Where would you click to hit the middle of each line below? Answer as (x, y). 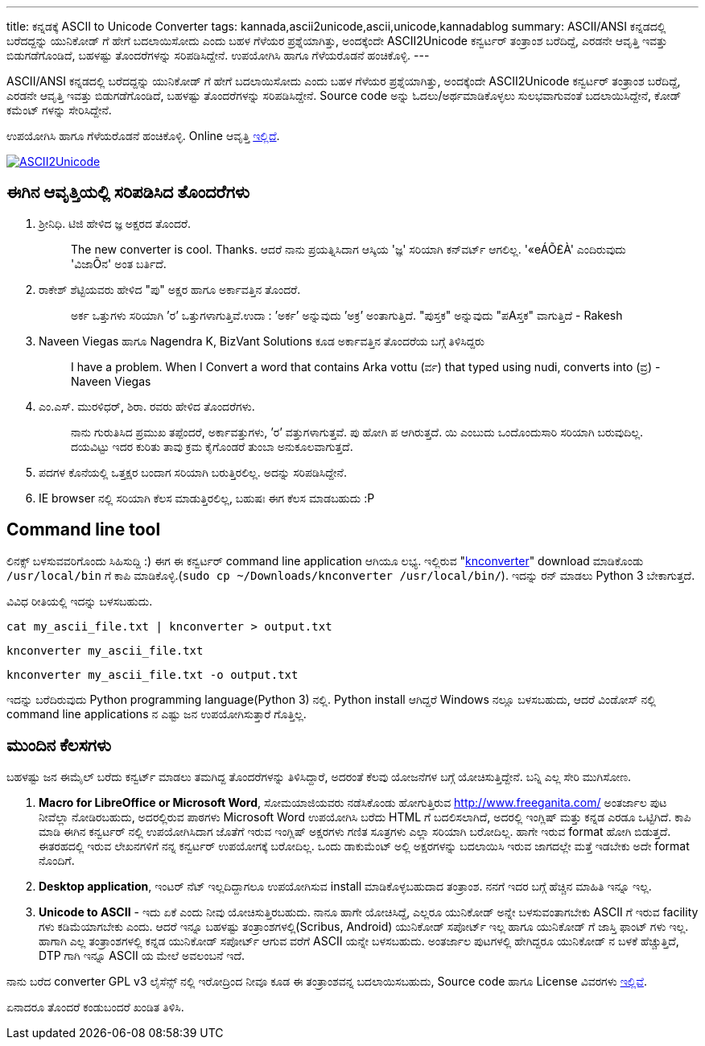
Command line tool (84, 530)
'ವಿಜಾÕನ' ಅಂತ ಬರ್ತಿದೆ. (119, 263)
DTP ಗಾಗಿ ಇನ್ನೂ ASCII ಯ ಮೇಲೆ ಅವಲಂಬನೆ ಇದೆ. (142, 955)
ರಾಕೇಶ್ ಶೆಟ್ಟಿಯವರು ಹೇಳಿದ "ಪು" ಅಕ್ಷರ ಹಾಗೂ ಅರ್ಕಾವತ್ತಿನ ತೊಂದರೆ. (170, 289)
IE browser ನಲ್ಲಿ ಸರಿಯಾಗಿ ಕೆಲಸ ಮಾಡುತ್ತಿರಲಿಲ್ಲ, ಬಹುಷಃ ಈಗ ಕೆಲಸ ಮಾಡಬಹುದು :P (207, 498)
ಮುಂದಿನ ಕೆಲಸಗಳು (59, 746)
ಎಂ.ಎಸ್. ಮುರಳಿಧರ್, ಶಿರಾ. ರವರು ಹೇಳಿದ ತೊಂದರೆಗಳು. (147, 406)
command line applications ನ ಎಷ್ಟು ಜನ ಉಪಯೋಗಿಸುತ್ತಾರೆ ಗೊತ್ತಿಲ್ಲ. (157, 713)
